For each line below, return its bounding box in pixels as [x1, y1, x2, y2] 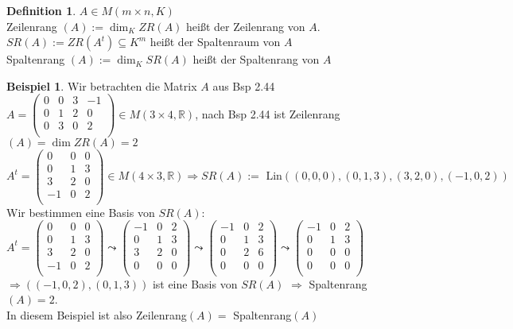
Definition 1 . [6, 2, 76, 18]
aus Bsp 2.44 [212, 77, 275, 94]
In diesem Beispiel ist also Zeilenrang [6, 306, 187, 323]
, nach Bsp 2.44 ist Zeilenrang [195, 105, 340, 122]
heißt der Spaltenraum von [150, 33, 281, 50]
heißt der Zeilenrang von [186, 17, 305, 34]
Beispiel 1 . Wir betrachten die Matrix [6, 77, 197, 94]
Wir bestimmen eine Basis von [6, 203, 155, 220]
